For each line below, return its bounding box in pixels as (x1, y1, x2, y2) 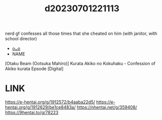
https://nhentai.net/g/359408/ (76, 104, 138, 110)
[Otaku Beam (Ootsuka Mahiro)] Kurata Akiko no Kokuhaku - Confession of (5, 61, 156, 67)
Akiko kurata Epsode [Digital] (5, 66, 64, 72)
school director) (5, 36, 38, 42)
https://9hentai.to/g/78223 (5, 110, 59, 116)
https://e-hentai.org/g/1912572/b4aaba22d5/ (5, 99, 95, 105)
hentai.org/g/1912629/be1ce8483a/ (5, 104, 76, 110)
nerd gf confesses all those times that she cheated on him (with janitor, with (5, 30, 158, 37)
